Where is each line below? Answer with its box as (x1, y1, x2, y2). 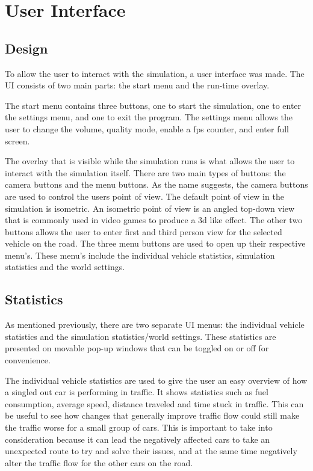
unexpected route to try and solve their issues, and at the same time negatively (5, 445, 297, 457)
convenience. (5, 354, 51, 366)
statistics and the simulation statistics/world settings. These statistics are (5, 330, 276, 342)
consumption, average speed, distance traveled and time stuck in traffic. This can (5, 397, 304, 410)
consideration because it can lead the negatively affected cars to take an (5, 433, 270, 445)
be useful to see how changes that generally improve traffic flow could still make (5, 409, 300, 422)
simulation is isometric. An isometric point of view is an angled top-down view (5, 202, 295, 214)
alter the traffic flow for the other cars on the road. (5, 456, 193, 469)
